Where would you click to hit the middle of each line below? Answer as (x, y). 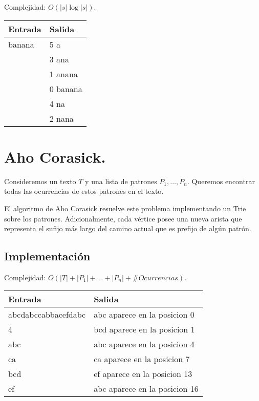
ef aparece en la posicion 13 (143, 374)
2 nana (61, 118)
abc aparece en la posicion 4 (144, 344)
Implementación (47, 256)
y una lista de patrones (121, 181)
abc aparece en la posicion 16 (146, 389)
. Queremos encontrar (221, 181)
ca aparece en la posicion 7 (142, 359)
